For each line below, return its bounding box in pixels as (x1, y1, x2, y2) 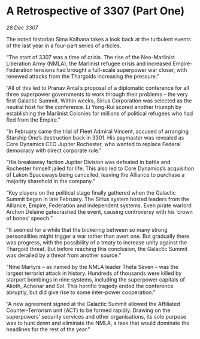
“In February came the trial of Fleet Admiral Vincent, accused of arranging (6, 128, 189, 135)
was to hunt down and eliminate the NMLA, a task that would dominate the (6, 319, 190, 326)
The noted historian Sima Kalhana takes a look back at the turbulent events (6, 35, 192, 43)
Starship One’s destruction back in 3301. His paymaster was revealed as (6, 134, 184, 141)
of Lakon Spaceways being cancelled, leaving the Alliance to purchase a (6, 171, 185, 178)
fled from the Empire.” (6, 116, 61, 123)
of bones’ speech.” (6, 214, 53, 222)
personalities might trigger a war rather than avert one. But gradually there (6, 232, 190, 240)
